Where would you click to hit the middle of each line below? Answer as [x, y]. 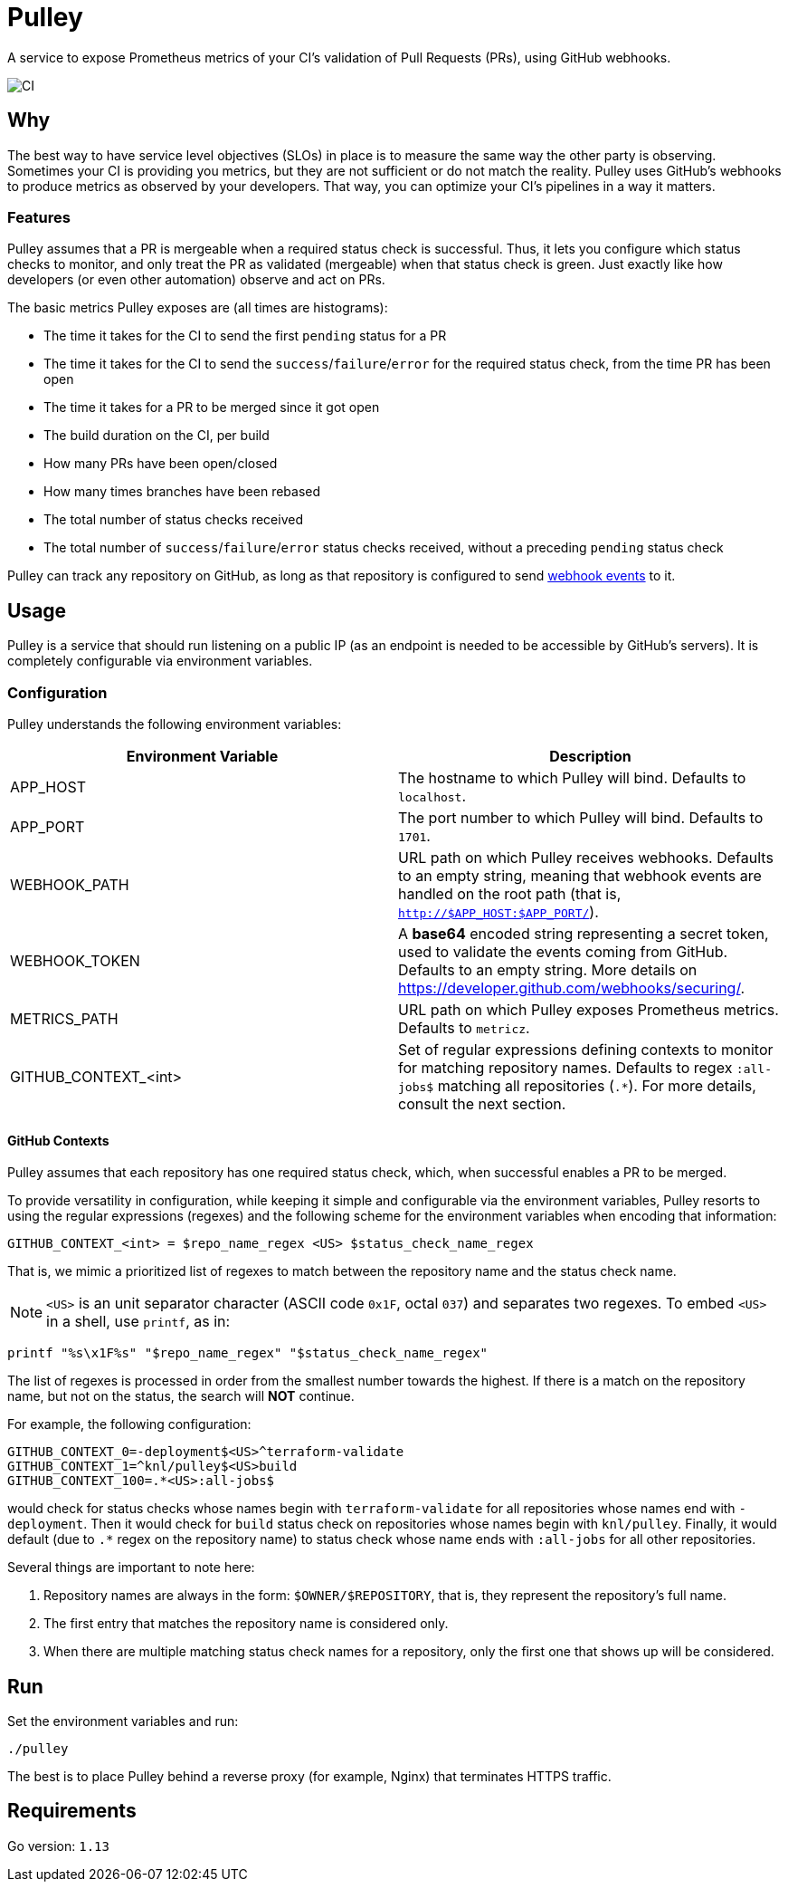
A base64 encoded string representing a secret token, [584, 933]
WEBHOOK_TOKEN [75, 960]
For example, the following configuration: [129, 1424]
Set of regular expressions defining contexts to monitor [586, 1049]
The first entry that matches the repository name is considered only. [246, 1624]
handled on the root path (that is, [510, 893]
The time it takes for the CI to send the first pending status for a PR [245, 336]
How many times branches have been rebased [182, 492]
